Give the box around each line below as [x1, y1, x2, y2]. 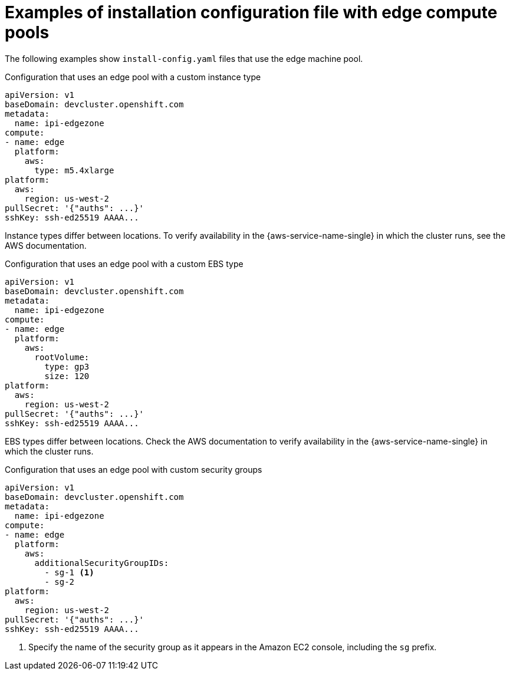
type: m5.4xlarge [34, 165, 114, 175]
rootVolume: [34, 352, 90, 362]
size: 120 [44, 371, 90, 381]
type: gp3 [44, 361, 90, 371]
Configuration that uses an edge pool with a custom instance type [5, 71, 261, 82]
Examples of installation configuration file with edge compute [5, 2, 498, 22]
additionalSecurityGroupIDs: [34, 558, 169, 568]
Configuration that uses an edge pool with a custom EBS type [5, 258, 244, 269]
